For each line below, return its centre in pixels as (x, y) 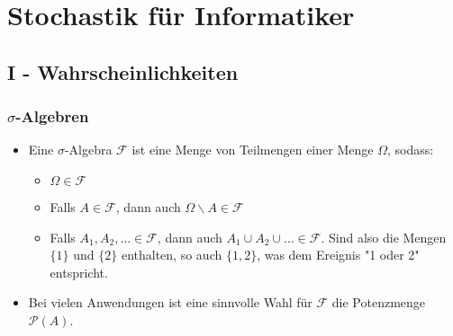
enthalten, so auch (172, 255)
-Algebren (52, 116)
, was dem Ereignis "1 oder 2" (338, 255)
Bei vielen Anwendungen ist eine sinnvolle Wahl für (170, 302)
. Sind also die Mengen (384, 237)
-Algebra (88, 150)
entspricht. (79, 272)
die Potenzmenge (379, 302)
